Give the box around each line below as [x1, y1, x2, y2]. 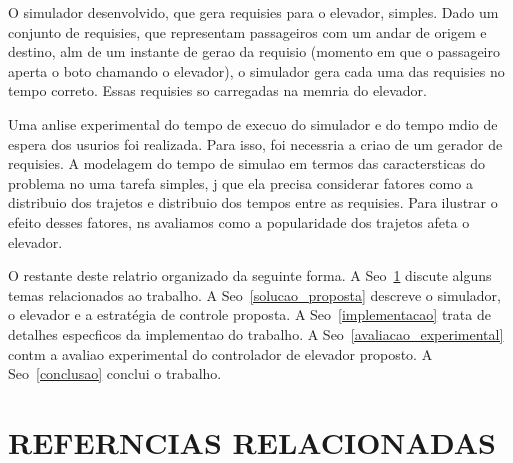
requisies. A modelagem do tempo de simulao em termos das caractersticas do [8, 153, 485, 174]
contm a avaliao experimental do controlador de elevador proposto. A [8, 343, 433, 364]
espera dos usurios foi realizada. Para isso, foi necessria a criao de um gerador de [8, 133, 503, 154]
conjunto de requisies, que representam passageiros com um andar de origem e [8, 21, 487, 42]
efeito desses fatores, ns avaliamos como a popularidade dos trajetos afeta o [8, 211, 470, 232]
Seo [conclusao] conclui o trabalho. [8, 363, 222, 384]
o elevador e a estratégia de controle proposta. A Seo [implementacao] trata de [8, 304, 491, 325]
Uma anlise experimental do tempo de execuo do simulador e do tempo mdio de [8, 113, 498, 134]
